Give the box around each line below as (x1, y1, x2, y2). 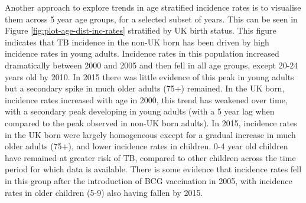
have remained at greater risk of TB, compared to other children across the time (5, 151, 296, 163)
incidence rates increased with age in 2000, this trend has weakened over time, (5, 93, 288, 106)
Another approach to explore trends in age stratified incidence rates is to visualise (5, 1, 301, 13)
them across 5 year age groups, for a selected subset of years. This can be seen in (5, 12, 298, 25)
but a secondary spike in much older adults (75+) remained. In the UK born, (5, 82, 285, 94)
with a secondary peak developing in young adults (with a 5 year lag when (5, 105, 275, 117)
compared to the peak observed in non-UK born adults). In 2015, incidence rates (5, 116, 297, 129)
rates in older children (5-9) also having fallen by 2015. (5, 186, 203, 198)
